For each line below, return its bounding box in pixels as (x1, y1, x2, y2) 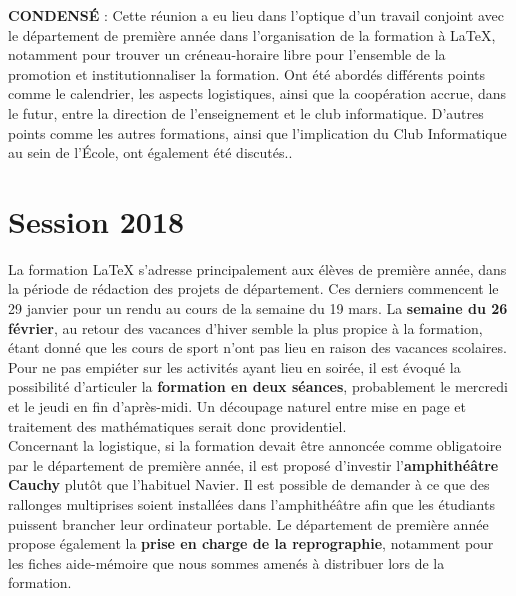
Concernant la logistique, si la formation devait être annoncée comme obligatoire (8, 435, 502, 456)
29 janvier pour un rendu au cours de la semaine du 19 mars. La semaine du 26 (8, 298, 508, 319)
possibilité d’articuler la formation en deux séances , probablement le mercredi (8, 376, 508, 397)
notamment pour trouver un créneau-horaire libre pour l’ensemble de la (8, 44, 446, 65)
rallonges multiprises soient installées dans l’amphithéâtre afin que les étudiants (8, 494, 495, 514)
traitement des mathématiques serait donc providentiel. (8, 415, 347, 436)
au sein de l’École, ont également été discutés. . (8, 142, 293, 163)
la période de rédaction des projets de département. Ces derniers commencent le (8, 278, 499, 299)
